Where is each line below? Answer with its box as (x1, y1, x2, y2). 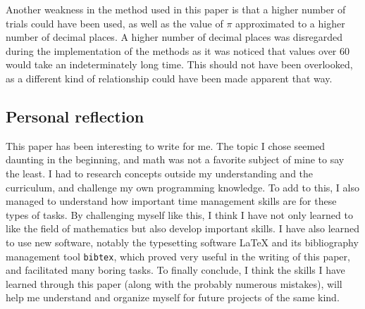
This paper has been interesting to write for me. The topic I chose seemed (6, 138, 326, 153)
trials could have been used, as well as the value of (6, 15, 223, 30)
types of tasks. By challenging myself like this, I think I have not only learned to (6, 207, 353, 222)
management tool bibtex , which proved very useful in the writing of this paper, (6, 248, 350, 263)
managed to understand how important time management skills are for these (6, 194, 337, 208)
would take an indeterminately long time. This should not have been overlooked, (6, 57, 353, 72)
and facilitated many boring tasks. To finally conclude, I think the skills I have (6, 263, 345, 277)
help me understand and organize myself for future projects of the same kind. (6, 290, 340, 305)
